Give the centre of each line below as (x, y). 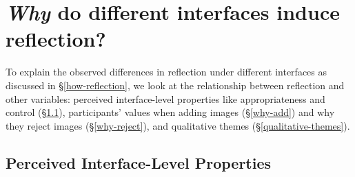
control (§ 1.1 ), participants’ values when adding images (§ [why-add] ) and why (170, 112)
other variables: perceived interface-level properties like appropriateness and (165, 98)
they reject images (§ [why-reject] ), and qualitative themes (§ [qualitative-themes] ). (178, 125)
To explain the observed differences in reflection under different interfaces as (166, 72)
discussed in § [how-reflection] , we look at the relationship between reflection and (175, 85)
